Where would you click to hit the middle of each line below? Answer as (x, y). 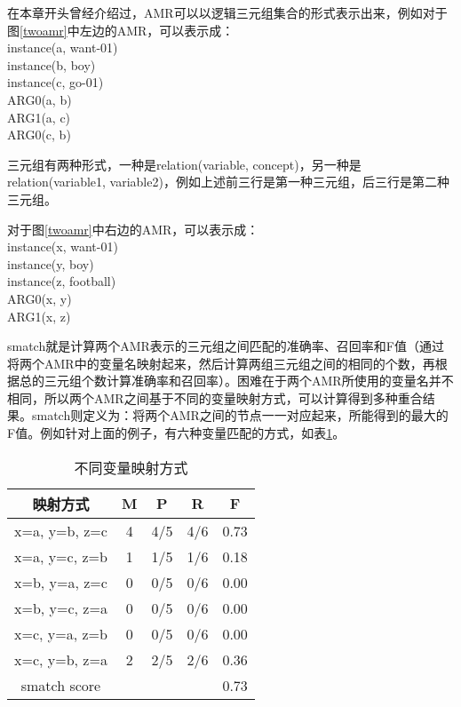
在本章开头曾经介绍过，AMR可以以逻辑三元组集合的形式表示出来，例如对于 (227, 12)
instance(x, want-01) (63, 246)
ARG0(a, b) (40, 99)
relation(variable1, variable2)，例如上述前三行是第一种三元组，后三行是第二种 (228, 182)
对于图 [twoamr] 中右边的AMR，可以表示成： (133, 229)
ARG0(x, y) (40, 298)
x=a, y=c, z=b (61, 556)
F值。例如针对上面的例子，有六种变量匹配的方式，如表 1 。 (176, 433)
